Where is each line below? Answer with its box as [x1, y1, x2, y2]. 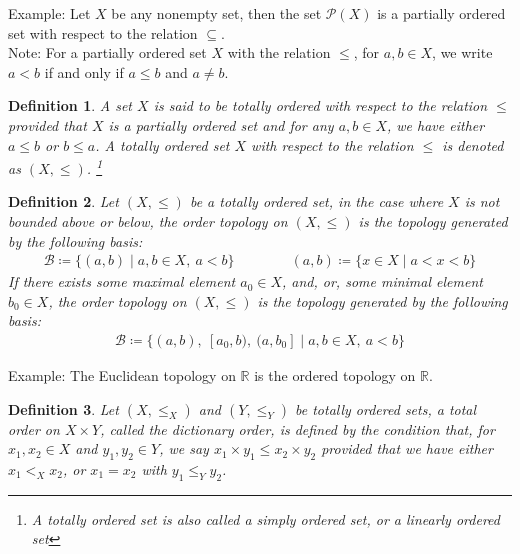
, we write [432, 42, 493, 63]
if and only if [44, 61, 124, 82]
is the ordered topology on [254, 365, 416, 386]
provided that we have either [321, 438, 493, 459]
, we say [159, 438, 209, 459]
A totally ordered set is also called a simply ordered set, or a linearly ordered [31, 508, 500, 529]
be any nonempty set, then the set [111, 3, 322, 23]
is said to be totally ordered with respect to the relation [153, 95, 488, 116]
